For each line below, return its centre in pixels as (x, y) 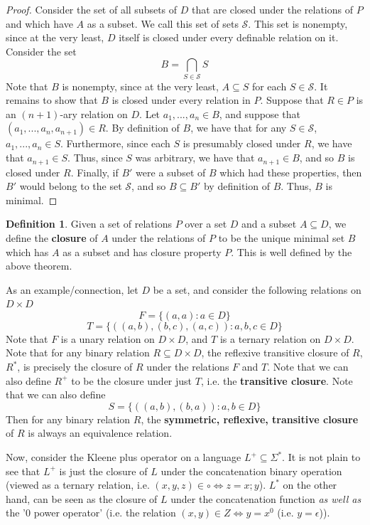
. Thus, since (95, 158)
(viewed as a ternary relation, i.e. (78, 485)
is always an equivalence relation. (100, 433)
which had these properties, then (291, 172)
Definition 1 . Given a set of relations (89, 224)
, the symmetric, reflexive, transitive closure (250, 419)
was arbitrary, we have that (195, 158)
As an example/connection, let (72, 289)
